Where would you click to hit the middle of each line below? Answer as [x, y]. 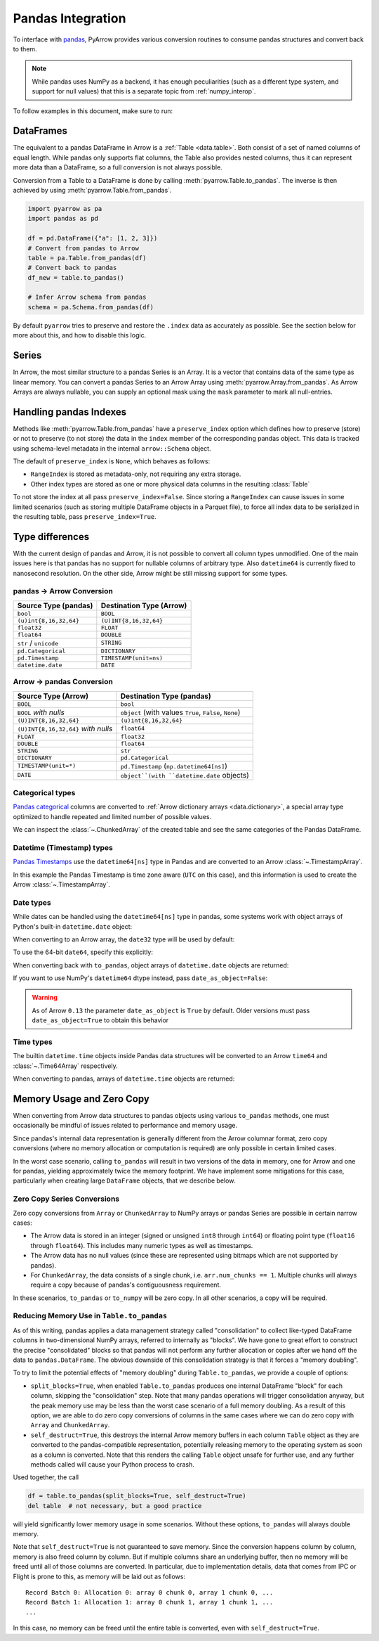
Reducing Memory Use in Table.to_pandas [90, 1316]
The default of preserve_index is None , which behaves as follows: [112, 461]
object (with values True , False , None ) [180, 712]
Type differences [51, 537]
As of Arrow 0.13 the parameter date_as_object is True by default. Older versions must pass [171, 1010]
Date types [32, 902]
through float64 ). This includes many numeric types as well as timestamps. [142, 1245]
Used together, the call [46, 1477]
